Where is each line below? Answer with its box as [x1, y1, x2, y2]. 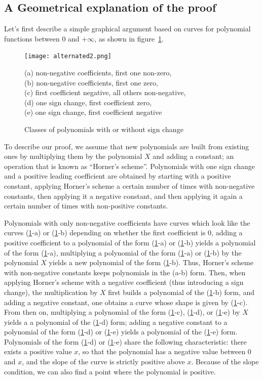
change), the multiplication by [4, 286, 98, 297]
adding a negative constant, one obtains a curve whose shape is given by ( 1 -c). [4, 297, 248, 307]
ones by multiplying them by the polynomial [4, 151, 142, 161]
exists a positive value [4, 346, 72, 357]
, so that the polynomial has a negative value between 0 [78, 346, 251, 357]
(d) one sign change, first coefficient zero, [24, 97, 152, 107]
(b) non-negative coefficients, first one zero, [24, 77, 158, 88]
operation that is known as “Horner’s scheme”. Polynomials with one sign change [4, 160, 255, 171]
